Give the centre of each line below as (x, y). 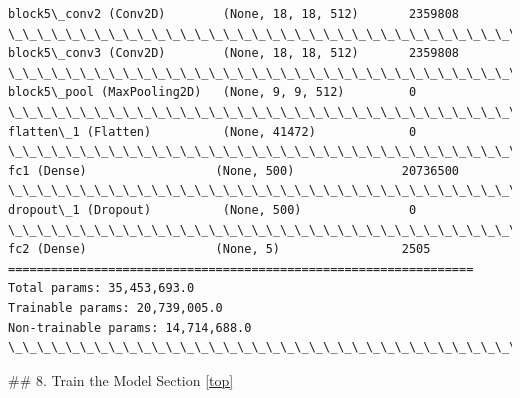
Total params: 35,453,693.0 (101, 288)
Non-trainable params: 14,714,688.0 (130, 327)
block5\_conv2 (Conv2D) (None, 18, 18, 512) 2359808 (234, 14)
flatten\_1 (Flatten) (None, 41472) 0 (212, 131)
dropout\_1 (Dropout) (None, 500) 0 (212, 209)
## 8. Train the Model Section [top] (121, 379)
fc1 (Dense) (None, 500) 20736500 (234, 170)
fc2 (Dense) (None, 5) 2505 (219, 249)
